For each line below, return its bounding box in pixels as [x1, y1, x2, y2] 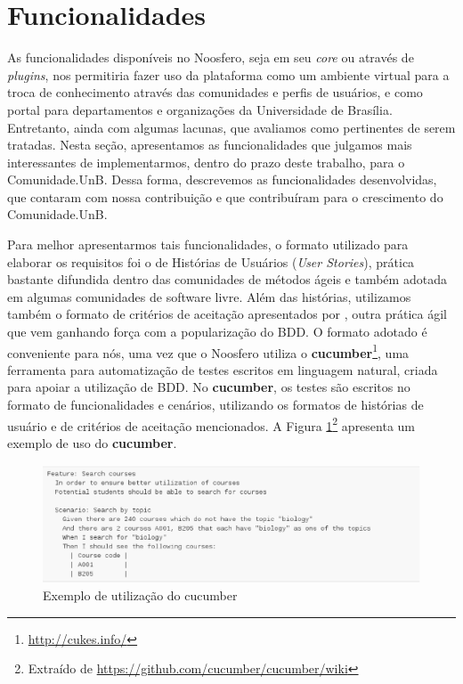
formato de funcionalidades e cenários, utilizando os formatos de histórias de [7, 395, 424, 414]
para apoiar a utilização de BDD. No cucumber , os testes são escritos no [7, 378, 410, 396]
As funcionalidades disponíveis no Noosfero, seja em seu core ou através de [7, 48, 414, 67]
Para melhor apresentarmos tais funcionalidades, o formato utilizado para [7, 235, 409, 254]
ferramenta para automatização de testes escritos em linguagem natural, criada [7, 360, 438, 379]
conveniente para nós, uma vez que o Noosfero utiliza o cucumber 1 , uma [7, 340, 410, 362]
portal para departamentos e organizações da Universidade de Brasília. [7, 100, 393, 118]
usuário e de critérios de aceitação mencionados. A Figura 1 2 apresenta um [7, 413, 416, 435]
